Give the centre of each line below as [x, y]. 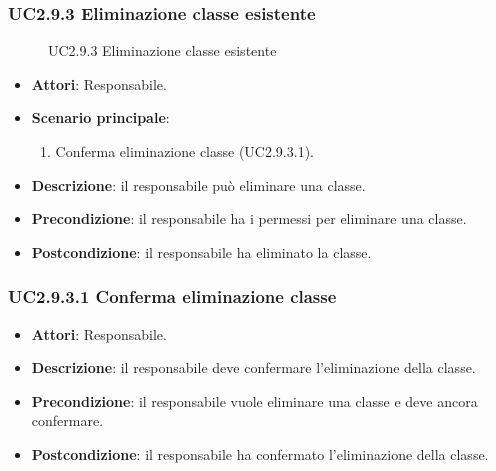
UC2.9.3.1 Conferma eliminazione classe [172, 296]
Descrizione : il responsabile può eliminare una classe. [198, 184]
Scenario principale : [100, 117]
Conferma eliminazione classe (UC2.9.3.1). [184, 151]
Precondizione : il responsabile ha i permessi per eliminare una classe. [249, 218]
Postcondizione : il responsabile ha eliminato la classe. [201, 251]
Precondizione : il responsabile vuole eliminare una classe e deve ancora [254, 400]
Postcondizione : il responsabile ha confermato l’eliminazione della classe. [260, 453]
